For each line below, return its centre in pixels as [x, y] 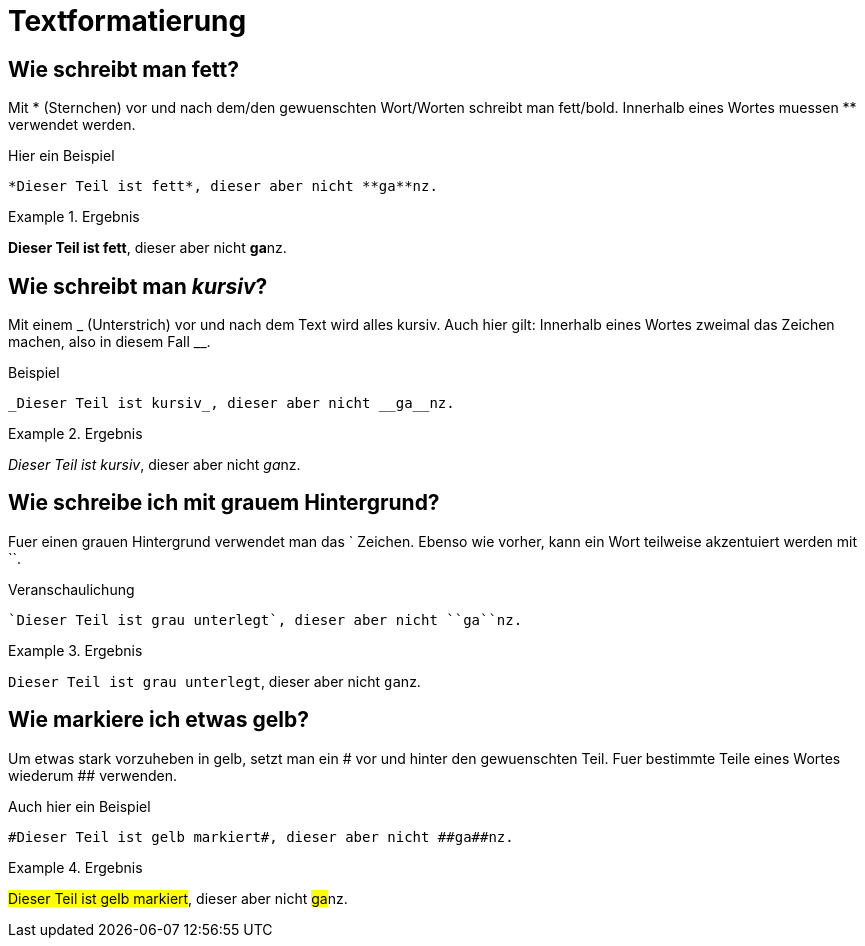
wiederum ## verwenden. [92, 775]
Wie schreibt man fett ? [124, 69]
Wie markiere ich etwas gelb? [159, 720]
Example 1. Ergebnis [74, 217]
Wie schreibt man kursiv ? [138, 286]
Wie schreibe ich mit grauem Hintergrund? [224, 503]
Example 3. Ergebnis [75, 650]
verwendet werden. [72, 125]
